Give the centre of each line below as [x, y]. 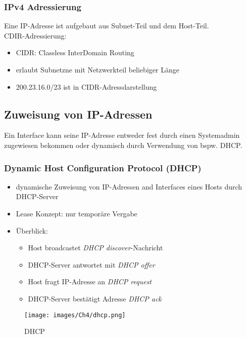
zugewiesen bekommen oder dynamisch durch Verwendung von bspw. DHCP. [123, 145]
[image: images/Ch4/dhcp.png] [75, 315]
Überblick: [32, 230]
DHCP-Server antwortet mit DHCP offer [91, 264]
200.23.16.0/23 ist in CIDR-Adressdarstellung [86, 86]
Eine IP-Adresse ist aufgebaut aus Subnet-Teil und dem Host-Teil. [107, 26]
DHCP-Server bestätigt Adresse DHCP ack [95, 298]
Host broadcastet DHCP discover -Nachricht [95, 248]
